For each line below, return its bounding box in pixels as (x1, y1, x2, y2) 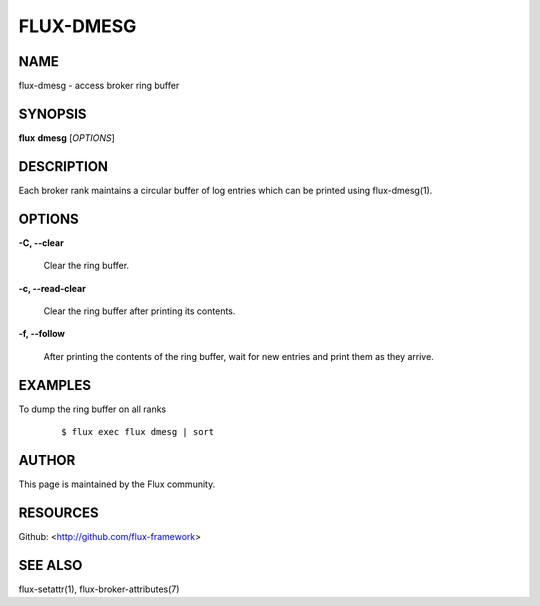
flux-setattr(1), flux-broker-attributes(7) (18, 583, 180, 595)
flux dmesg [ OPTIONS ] (18, 131, 115, 144)
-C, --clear (18, 236, 64, 249)
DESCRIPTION (18, 158, 109, 175)
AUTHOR (18, 451, 76, 469)
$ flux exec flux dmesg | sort (61, 426, 215, 438)
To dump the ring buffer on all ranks (18, 403, 167, 415)
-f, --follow (18, 328, 65, 340)
